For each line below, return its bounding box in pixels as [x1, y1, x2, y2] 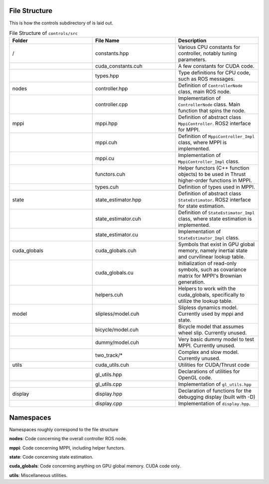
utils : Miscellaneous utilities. [9, 472, 68, 478]
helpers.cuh [95, 292, 123, 299]
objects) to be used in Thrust [178, 171, 246, 178]
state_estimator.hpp [95, 196, 141, 203]
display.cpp [95, 400, 123, 407]
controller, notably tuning [178, 50, 237, 57]
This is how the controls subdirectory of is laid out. [9, 20, 114, 26]
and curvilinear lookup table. [178, 253, 245, 260]
